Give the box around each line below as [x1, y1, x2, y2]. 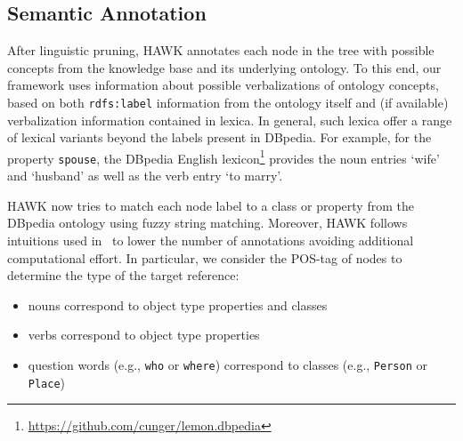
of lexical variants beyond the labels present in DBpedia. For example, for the [7, 128, 432, 147]
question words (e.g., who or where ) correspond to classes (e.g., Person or [28, 355, 427, 373]
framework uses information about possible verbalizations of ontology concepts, [7, 76, 439, 94]
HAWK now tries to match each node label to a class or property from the [7, 196, 414, 214]
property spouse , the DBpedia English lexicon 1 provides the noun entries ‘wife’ [7, 146, 440, 167]
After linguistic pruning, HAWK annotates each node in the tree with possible [7, 41, 435, 60]
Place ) [28, 373, 66, 391]
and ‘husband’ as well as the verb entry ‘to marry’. [7, 166, 283, 185]
